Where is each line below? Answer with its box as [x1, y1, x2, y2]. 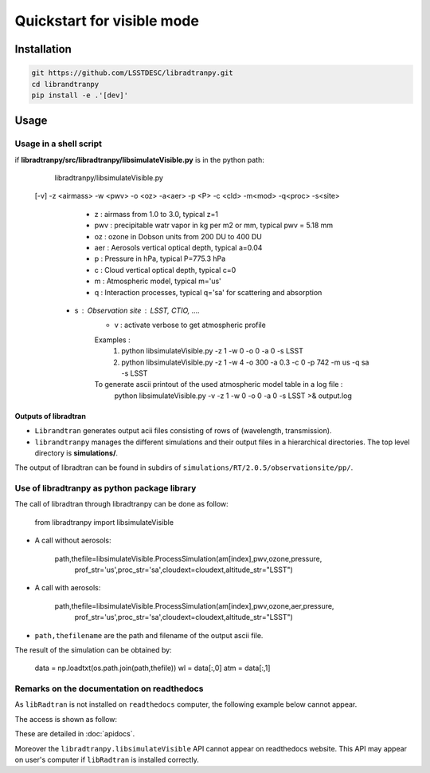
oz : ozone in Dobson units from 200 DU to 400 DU [94, 231, 263, 241]
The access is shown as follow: [14, 714, 118, 724]
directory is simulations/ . [34, 448, 119, 458]
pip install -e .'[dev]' [31, 90, 129, 100]
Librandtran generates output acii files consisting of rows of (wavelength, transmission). [34, 426, 332, 436]
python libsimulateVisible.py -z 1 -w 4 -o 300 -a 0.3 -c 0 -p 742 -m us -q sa [121, 357, 369, 367]
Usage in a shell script [14, 138, 103, 149]
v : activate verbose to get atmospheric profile [114, 320, 266, 330]
